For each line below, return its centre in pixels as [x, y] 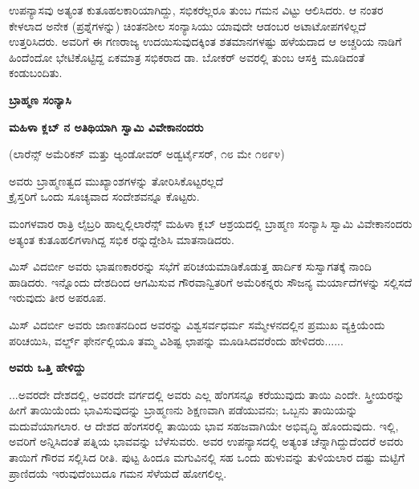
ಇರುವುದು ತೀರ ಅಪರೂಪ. [58, 297]
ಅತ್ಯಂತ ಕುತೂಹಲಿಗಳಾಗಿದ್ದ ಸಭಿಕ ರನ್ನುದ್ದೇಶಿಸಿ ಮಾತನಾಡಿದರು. [122, 239]
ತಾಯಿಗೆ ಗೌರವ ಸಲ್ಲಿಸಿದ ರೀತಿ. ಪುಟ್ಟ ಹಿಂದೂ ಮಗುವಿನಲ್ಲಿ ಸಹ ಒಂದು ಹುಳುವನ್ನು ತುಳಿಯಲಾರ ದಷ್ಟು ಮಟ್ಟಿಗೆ [207, 457]
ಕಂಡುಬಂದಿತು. [36, 73]
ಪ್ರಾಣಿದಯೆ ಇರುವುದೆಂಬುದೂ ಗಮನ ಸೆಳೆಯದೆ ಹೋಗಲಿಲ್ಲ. [118, 473]
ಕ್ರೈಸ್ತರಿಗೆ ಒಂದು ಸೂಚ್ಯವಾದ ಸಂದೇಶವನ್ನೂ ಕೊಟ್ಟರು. [104, 196]
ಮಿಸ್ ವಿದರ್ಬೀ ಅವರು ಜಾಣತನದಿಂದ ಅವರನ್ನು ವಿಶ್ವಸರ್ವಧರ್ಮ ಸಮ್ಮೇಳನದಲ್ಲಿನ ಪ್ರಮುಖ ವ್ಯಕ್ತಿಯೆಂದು [197, 324]
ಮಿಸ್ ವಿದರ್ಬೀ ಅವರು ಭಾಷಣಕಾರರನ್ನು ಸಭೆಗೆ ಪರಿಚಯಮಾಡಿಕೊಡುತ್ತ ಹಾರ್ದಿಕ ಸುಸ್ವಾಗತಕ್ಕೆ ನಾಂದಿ [190, 266]
